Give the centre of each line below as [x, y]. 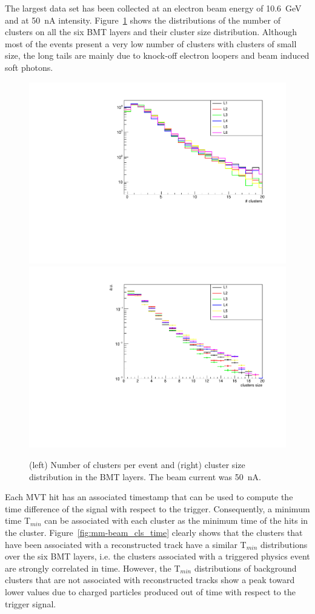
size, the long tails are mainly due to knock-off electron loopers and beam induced [157, 55]
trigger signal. [31, 603]
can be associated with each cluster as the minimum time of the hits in [176, 520]
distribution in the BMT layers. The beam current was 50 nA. [145, 476]
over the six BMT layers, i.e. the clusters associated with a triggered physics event [157, 556]
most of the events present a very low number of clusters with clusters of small [151, 43]
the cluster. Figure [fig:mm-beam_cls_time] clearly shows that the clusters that [154, 533]
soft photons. [29, 67]
